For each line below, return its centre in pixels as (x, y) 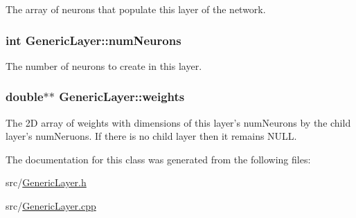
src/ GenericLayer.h (46, 182)
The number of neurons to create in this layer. (104, 65)
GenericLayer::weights (122, 97)
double (25, 97)
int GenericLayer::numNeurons (94, 40)
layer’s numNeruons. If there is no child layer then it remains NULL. (151, 136)
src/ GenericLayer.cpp (51, 206)
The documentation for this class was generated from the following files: (158, 159)
